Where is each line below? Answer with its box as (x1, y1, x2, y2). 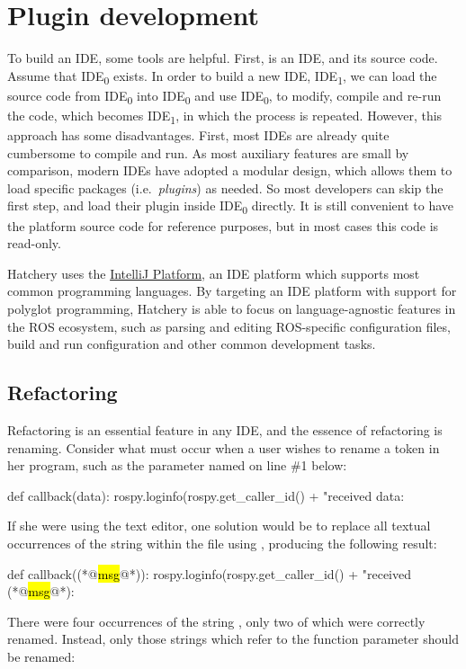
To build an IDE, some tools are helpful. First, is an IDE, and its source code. (7, 49, 438, 67)
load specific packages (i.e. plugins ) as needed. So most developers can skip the (7, 178, 444, 197)
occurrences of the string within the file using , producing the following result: (7, 533, 437, 552)
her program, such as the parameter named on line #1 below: (7, 456, 347, 475)
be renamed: (7, 647, 76, 665)
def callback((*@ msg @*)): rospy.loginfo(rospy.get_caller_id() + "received (7, 564, 412, 583)
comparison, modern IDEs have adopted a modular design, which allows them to (7, 161, 453, 180)
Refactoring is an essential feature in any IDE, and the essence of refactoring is (7, 420, 443, 439)
